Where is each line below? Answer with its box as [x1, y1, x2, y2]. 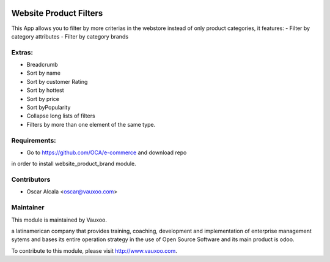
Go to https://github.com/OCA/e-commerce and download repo [26, 149, 187, 156]
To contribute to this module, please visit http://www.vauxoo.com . [11, 247, 177, 254]
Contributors [11, 175, 51, 184]
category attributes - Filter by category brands [11, 32, 128, 40]
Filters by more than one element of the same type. [26, 121, 156, 128]
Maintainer [11, 203, 45, 212]
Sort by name [26, 69, 61, 77]
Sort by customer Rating [26, 78, 88, 85]
